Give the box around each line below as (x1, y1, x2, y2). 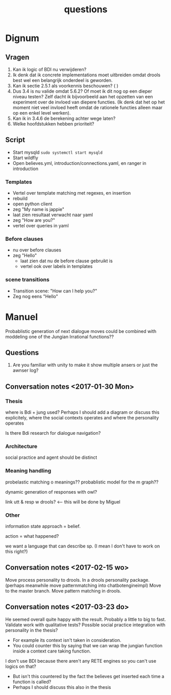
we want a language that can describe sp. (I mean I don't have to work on (5, 543, 160, 549)
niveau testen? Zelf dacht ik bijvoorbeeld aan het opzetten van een (12, 94, 153, 99)
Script (5, 136, 26, 144)
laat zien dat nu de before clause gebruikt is (20, 258, 113, 264)
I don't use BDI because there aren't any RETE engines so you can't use (5, 658, 157, 664)
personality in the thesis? (5, 627, 58, 633)
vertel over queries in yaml (12, 223, 69, 229)
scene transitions (5, 276, 50, 283)
